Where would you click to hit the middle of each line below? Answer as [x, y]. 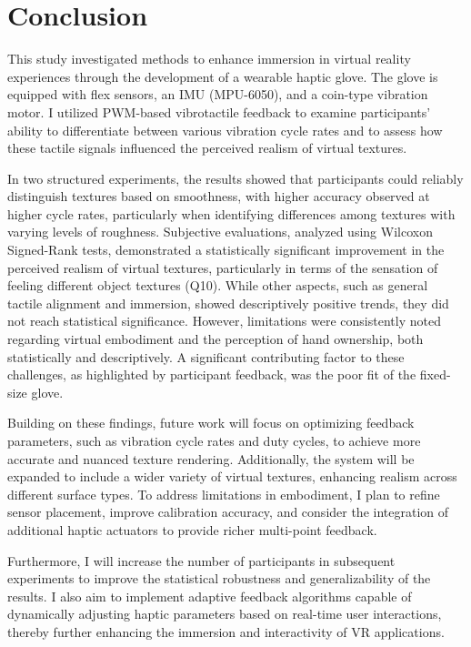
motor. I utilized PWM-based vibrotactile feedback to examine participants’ [219, 111]
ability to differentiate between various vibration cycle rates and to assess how [225, 130]
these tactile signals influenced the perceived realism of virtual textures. [207, 148]
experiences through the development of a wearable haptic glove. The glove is [223, 76]
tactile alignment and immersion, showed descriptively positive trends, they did [228, 303]
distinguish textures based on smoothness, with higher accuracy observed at [219, 196]
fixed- [435, 374]
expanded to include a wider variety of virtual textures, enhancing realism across [232, 476]
